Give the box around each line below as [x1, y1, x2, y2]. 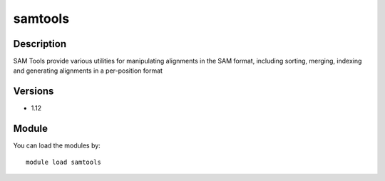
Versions [13, 86, 54, 98]
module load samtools [26, 157, 101, 166]
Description [13, 38, 67, 50]
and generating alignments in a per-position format [13, 66, 163, 75]
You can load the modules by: [13, 141, 101, 150]
